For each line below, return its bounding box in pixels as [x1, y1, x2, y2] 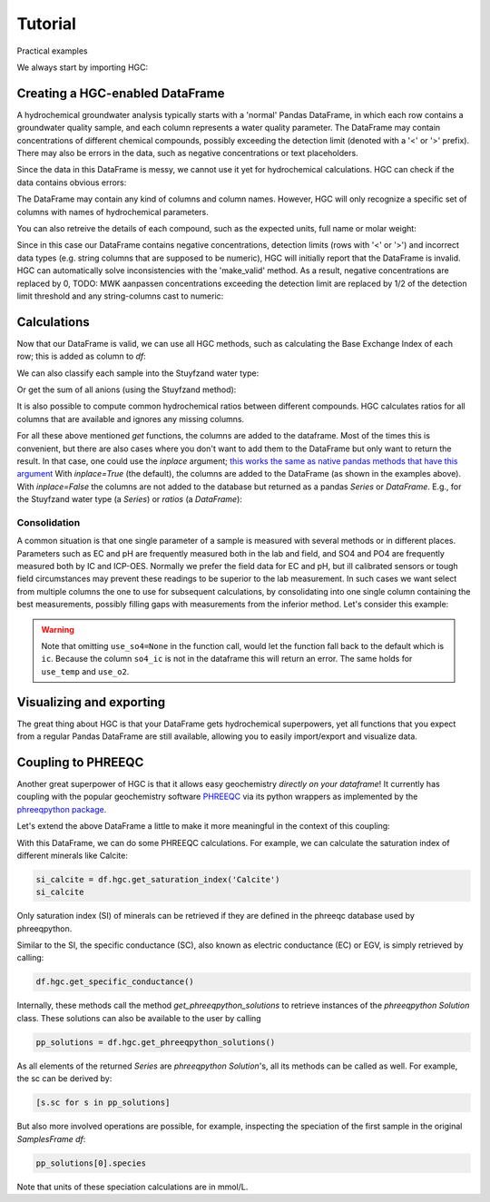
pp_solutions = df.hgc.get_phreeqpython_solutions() [35, 1037, 276, 1048]
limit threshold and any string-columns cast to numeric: [16, 291, 224, 301]
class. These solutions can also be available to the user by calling [16, 1012, 262, 1023]
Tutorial [16, 14, 77, 34]
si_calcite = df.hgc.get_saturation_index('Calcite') [35, 874, 280, 884]
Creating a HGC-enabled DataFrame [16, 85, 225, 101]
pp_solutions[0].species [35, 1158, 147, 1168]
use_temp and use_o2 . [41, 665, 130, 676]
